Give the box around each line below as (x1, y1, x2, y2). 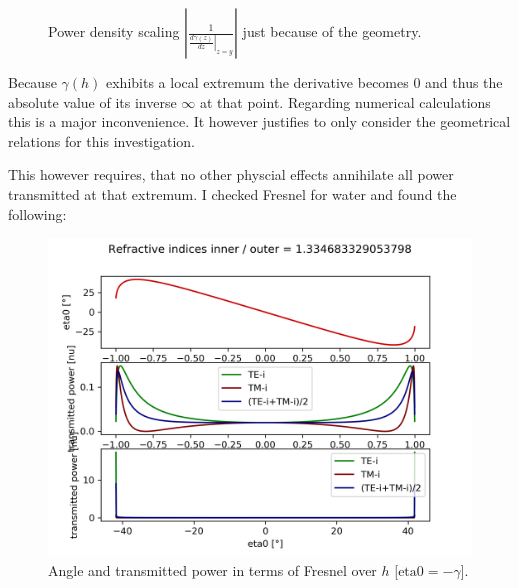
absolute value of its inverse (8, 91, 177, 112)
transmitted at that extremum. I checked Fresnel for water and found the (8, 183, 457, 204)
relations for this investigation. (8, 130, 195, 151)
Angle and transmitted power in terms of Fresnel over (48, 559, 377, 580)
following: (8, 203, 67, 224)
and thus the (425, 72, 503, 92)
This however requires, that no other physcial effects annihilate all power (8, 164, 454, 185)
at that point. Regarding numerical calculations (199, 91, 491, 112)
